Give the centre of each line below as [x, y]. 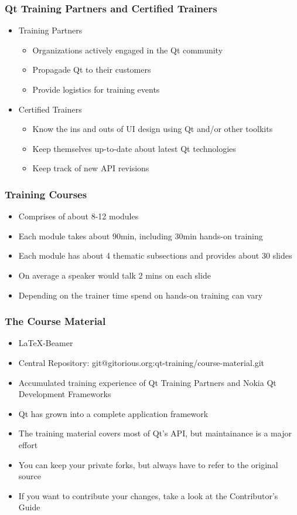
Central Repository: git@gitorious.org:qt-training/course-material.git [141, 362]
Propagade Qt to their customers [92, 70]
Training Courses [46, 194]
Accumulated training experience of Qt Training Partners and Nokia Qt [147, 382]
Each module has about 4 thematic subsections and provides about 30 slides [155, 255]
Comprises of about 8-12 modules [78, 216]
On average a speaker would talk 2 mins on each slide [115, 275]
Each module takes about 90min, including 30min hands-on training [141, 236]
